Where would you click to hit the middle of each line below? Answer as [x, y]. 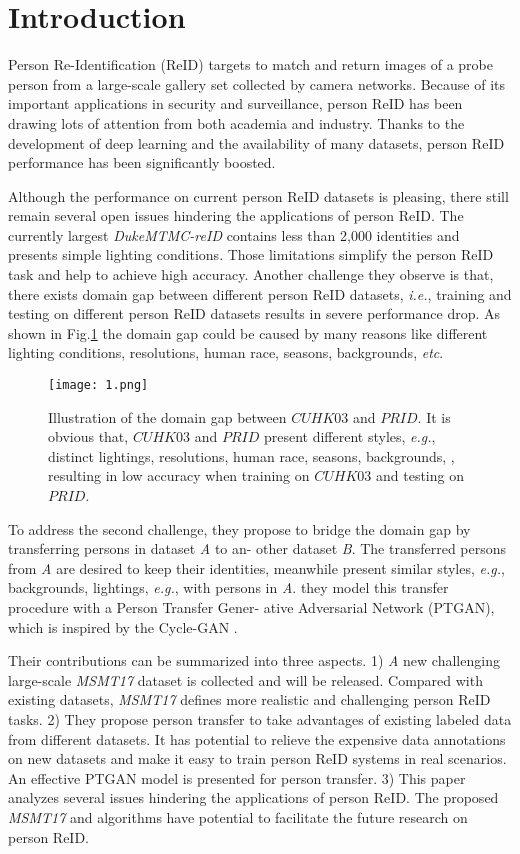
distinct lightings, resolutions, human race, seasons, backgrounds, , [251, 455]
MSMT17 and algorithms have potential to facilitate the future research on [238, 816]
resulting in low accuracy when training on [179, 475]
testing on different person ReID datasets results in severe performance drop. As [254, 313]
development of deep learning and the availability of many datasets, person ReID [256, 142]
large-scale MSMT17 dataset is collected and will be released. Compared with [245, 679]
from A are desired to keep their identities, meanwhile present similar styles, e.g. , [256, 567]
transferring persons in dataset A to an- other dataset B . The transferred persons [257, 548]
